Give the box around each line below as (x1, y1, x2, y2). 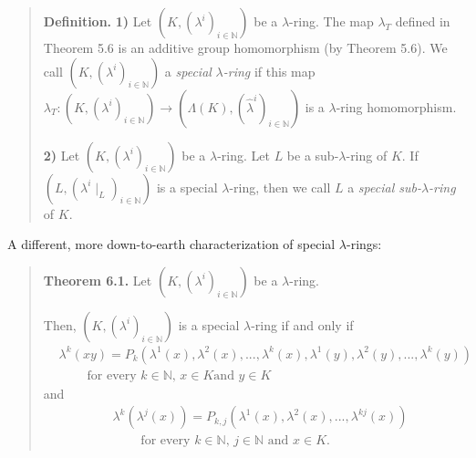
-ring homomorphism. (336, 97, 457, 116)
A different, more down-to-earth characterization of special (7, 234, 336, 254)
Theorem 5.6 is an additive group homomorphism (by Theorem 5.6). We (43, 38, 448, 57)
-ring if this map (222, 61, 316, 80)
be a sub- (286, 145, 339, 164)
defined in (395, 12, 450, 30)
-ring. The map (289, 12, 374, 30)
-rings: (347, 234, 382, 254)
